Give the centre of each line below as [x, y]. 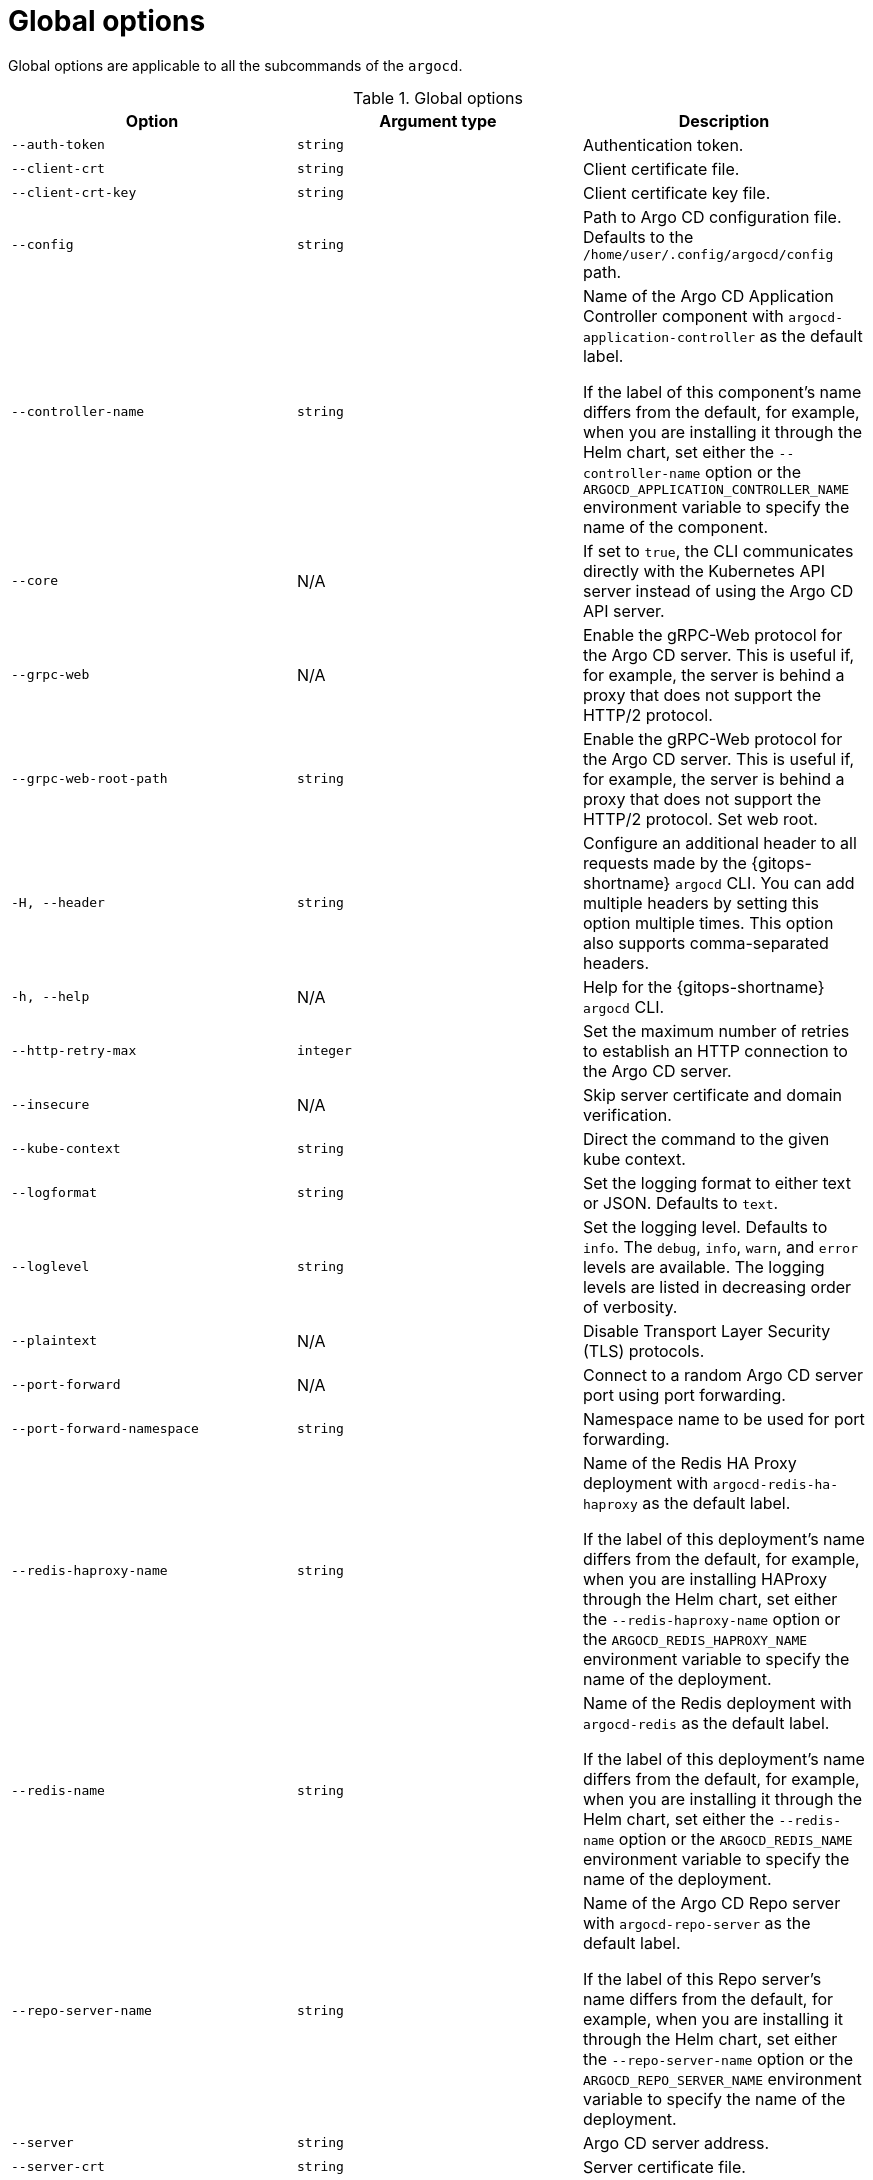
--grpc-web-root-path [89, 779]
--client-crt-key [74, 193]
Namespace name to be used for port [723, 1418]
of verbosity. [630, 1306]
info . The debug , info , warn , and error [720, 1246]
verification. [627, 1114]
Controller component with [683, 315]
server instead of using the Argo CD [718, 590]
